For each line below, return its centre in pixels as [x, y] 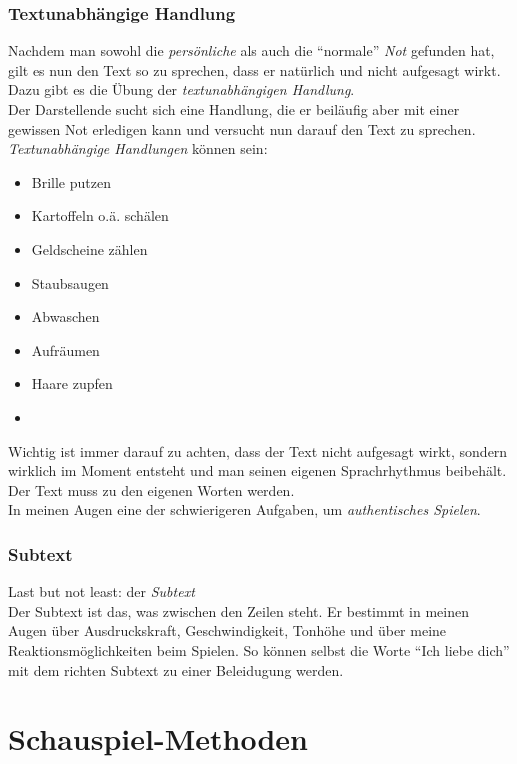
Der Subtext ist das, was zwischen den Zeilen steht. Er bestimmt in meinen [238, 610]
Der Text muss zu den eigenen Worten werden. [151, 489]
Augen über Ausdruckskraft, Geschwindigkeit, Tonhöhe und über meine [227, 630]
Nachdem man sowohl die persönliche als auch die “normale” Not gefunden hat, [251, 50]
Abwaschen [65, 316]
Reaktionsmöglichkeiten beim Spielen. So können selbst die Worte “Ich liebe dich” [259, 649]
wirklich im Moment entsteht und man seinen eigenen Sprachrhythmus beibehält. [257, 470]
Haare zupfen [72, 383]
